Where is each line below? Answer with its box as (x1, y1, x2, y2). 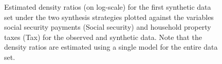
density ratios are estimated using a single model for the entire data (4, 41, 218, 52)
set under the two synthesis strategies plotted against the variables (4, 11, 214, 22)
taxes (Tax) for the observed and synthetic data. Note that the (4, 31, 202, 42)
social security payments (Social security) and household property (4, 22, 211, 32)
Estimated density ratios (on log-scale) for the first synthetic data (4, 2, 211, 12)
